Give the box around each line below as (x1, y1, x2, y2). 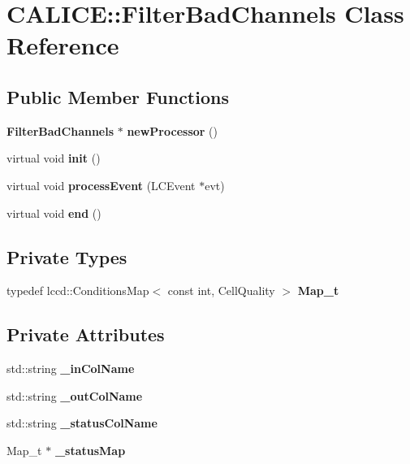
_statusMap (54, 441, 126, 458)
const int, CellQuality (167, 282, 275, 299)
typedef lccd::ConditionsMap (6, 282, 149, 299)
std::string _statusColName (6, 414, 158, 431)
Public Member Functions (6, 84, 229, 109)
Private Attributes (6, 322, 165, 347)
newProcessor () (127, 122, 218, 139)
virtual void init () (6, 150, 101, 167)
